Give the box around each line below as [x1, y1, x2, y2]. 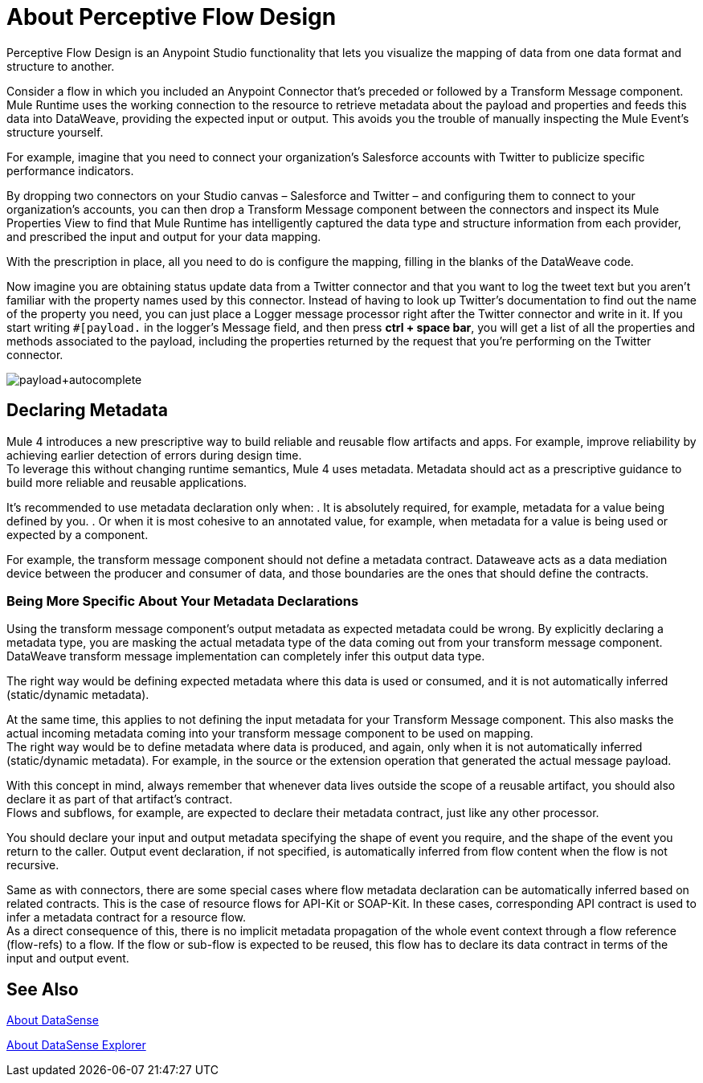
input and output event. [6, 951, 129, 966]
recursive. [6, 858, 59, 873]
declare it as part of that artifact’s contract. [6, 792, 233, 807]
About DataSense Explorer [6, 1038, 146, 1052]
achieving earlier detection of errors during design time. [6, 448, 302, 462]
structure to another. [6, 59, 115, 73]
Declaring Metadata [6, 400, 169, 421]
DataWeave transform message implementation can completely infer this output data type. [6, 649, 485, 664]
